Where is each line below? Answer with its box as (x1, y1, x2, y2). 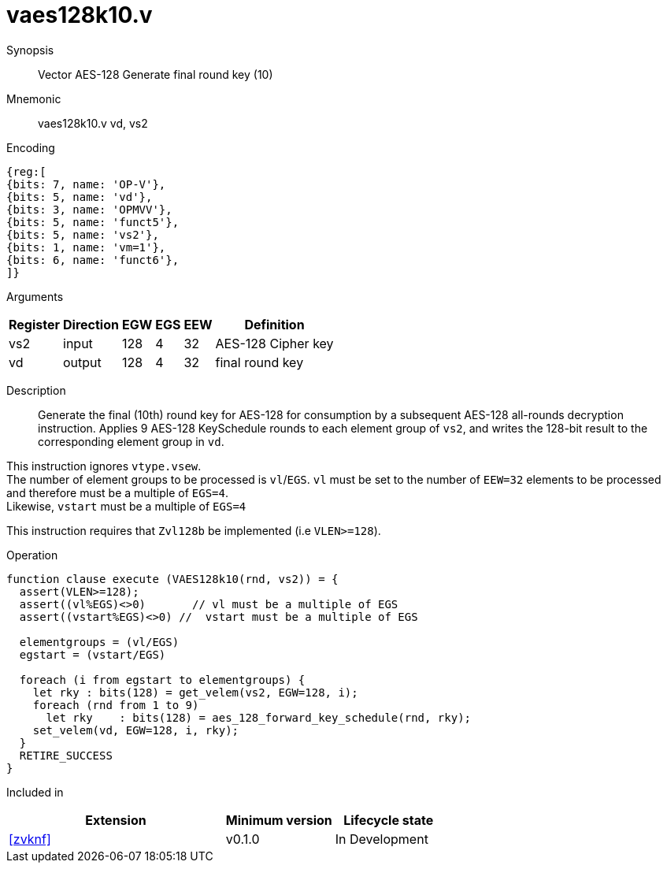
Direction (63, 316, 119, 332)
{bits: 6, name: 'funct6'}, (6, 253, 180, 266)
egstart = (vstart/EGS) (19, 648, 166, 661)
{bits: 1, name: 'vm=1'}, (6, 240, 166, 254)
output (63, 354, 102, 370)
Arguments (6, 289, 64, 303)
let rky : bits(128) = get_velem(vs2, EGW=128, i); (32, 685, 358, 699)
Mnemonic (6, 91, 61, 106)
